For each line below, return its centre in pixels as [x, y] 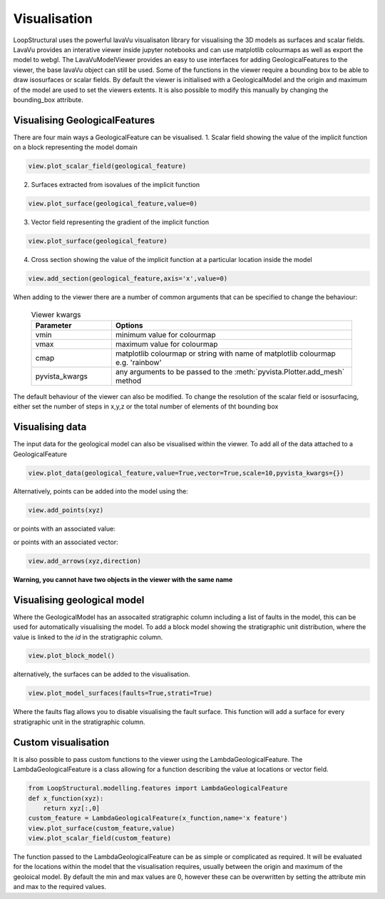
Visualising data [50, 427]
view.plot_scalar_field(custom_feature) [99, 838]
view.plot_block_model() [72, 656]
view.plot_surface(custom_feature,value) [102, 828]
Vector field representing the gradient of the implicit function [120, 222]
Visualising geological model [79, 600]
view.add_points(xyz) [66, 510]
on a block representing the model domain [76, 147]
